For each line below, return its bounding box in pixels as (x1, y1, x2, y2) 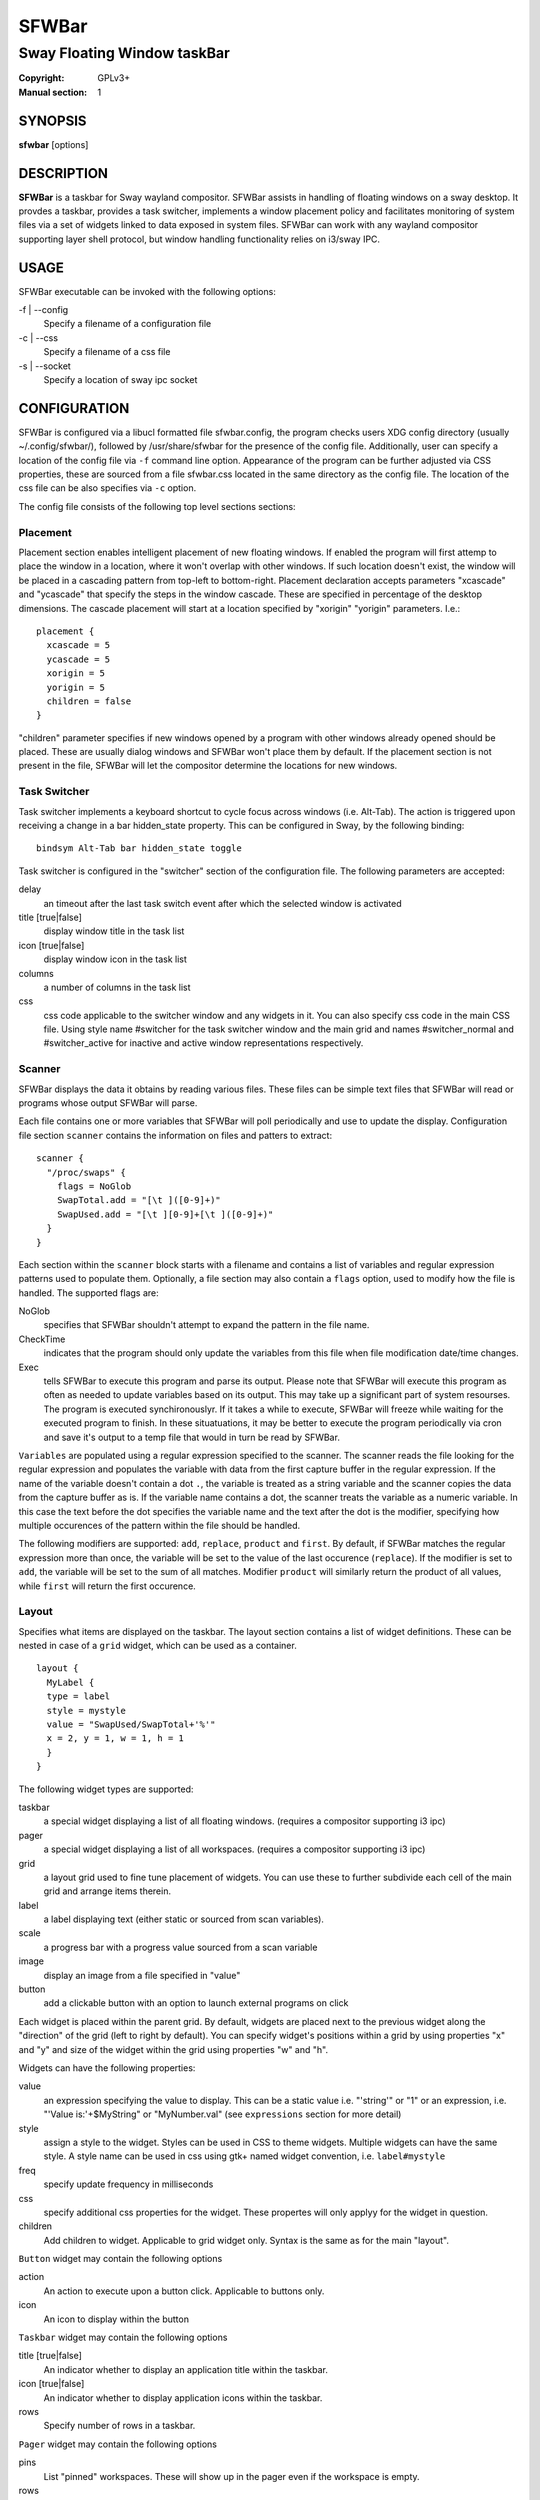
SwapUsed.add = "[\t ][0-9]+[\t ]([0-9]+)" (56, 1208, 274, 1220)
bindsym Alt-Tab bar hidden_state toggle (36, 843, 242, 854)
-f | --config (18, 304, 69, 316)
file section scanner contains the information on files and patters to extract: (18, 1129, 333, 1141)
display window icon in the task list (43, 953, 187, 965)
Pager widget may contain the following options (18, 2438, 217, 2450)
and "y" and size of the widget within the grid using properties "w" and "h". (18, 2043, 329, 2055)
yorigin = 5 (46, 681, 105, 693)
